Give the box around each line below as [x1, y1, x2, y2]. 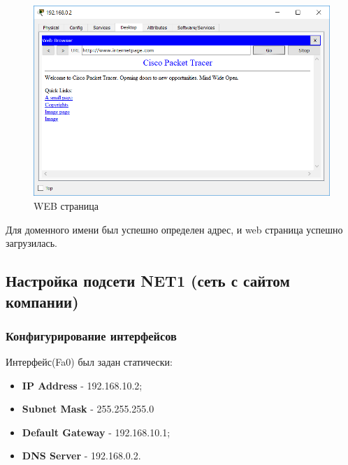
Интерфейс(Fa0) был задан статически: [6, 355, 173, 369]
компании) [6, 290, 79, 312]
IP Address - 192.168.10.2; [22, 378, 143, 392]
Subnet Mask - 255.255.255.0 [22, 401, 154, 416]
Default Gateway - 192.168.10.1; [22, 424, 171, 439]
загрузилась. [6, 236, 58, 250]
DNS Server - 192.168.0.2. [22, 448, 141, 463]
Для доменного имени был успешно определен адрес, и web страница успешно [6, 222, 343, 236]
